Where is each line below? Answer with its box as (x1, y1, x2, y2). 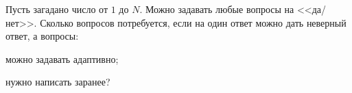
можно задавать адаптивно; (5, 51, 119, 66)
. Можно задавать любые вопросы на (139, 2, 294, 16)
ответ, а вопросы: (5, 29, 79, 43)
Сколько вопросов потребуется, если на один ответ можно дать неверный (40, 15, 347, 29)
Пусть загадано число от (5, 2, 108, 16)
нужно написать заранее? (5, 75, 110, 89)
